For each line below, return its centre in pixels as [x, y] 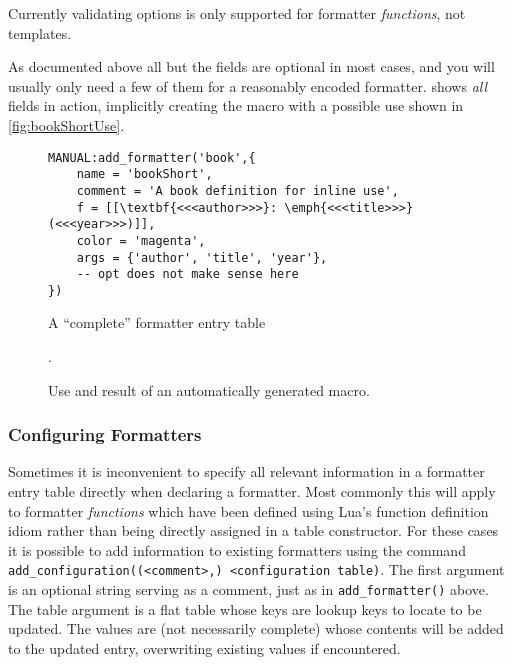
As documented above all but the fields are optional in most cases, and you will [251, 66]
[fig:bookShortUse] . [66, 124]
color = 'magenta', [141, 240]
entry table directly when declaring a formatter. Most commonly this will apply [252, 491]
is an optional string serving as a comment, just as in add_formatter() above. [248, 589]
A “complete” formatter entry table [157, 322]
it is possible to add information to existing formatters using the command [237, 549]
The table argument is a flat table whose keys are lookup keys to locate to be [245, 608]
